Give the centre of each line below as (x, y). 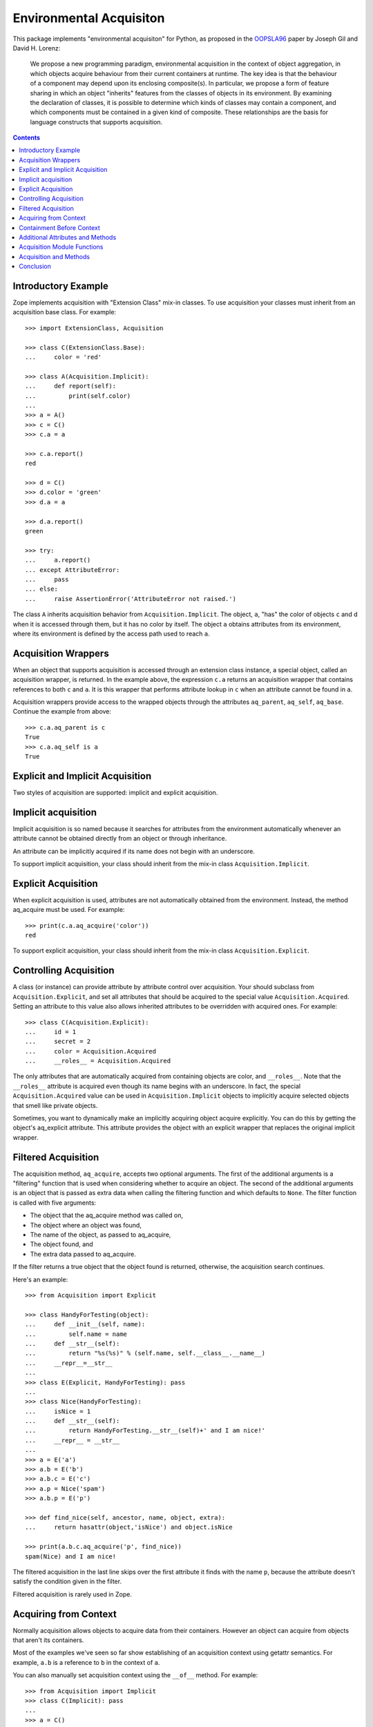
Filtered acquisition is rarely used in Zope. (73, 1594)
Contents (27, 137)
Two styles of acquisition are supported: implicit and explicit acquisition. (115, 792)
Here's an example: (40, 1279)
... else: (41, 589)
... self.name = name (76, 1334)
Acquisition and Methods (54, 256)
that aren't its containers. (48, 1640)
